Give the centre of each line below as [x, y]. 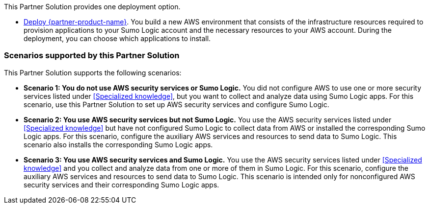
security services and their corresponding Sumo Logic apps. [121, 185]
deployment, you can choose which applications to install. [117, 38]
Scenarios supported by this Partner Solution [92, 56]
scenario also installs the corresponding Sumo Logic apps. [118, 144]
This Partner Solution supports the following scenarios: [93, 72]
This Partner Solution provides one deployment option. [92, 7]
